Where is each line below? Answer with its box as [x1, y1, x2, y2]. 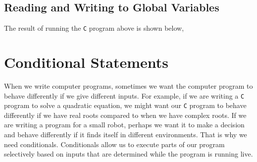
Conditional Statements [4, 52, 168, 72]
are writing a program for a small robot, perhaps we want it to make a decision [4, 119, 245, 130]
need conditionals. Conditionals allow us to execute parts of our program [4, 139, 225, 149]
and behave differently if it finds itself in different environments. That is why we [4, 129, 247, 140]
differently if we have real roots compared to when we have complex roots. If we [4, 109, 247, 120]
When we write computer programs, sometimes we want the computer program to [4, 80, 253, 91]
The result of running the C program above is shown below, [4, 23, 184, 33]
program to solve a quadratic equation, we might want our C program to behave [4, 100, 247, 110]
